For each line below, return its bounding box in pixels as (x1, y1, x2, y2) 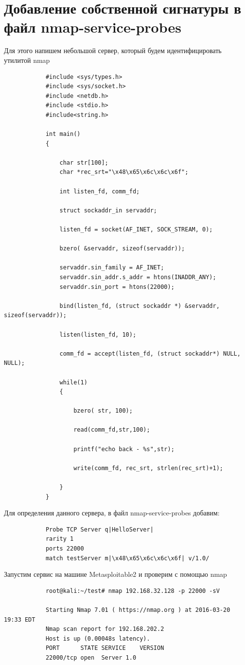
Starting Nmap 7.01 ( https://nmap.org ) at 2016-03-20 (45, 606, 230, 613)
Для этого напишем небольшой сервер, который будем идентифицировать (4, 45, 222, 56)
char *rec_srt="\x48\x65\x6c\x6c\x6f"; (59, 169, 189, 176)
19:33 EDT (4, 616, 35, 623)
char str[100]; (59, 159, 108, 166)
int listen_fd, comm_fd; (59, 188, 140, 195)
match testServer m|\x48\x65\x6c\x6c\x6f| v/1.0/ (45, 554, 210, 562)
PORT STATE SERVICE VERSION (45, 645, 164, 652)
